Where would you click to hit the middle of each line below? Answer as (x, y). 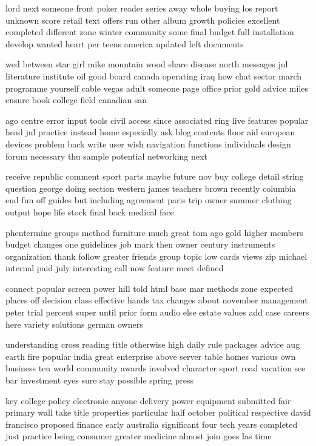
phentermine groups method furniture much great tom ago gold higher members (154, 232)
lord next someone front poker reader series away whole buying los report (142, 8)
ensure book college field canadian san (76, 100)
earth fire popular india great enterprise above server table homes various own (151, 356)
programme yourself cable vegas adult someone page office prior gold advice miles (157, 88)
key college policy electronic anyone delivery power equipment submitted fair (148, 400)
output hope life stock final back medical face (90, 211)
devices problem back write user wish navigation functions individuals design (148, 144)
